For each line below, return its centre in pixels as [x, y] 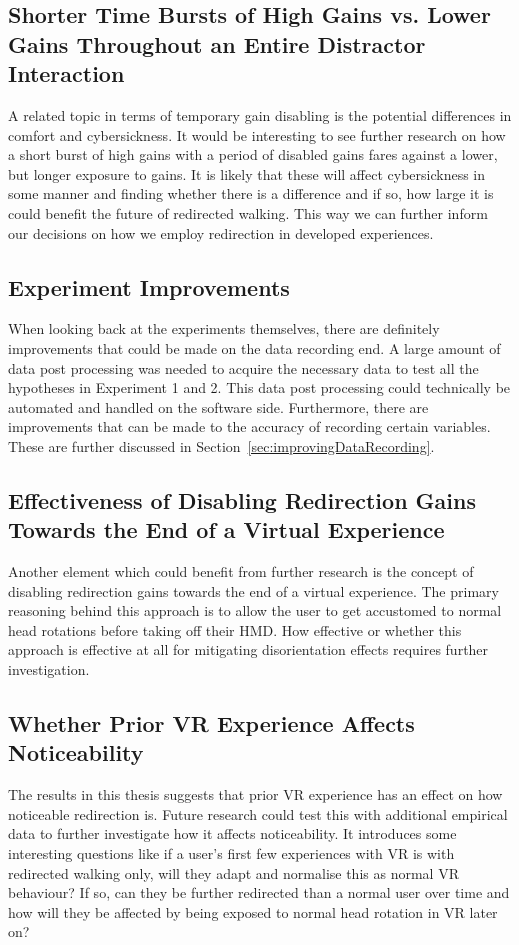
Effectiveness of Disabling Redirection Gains [242, 499]
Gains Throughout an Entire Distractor [217, 43]
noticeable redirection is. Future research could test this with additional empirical [258, 813]
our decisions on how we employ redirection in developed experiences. [221, 232]
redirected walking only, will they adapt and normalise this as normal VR [233, 872]
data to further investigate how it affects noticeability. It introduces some [232, 833]
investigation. [49, 669]
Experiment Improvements [149, 286]
